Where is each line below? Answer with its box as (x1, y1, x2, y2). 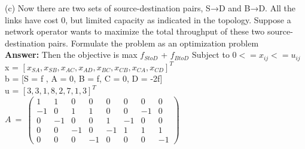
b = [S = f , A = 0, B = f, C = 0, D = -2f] (5, 72, 163, 85)
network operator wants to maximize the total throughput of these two (5, 25, 265, 38)
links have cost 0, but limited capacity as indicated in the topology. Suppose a (5, 13, 291, 26)
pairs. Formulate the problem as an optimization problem (48, 36, 259, 49)
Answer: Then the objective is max (5, 48, 138, 61)
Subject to (191, 48, 230, 61)
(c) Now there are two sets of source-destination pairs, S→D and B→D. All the (5, 2, 296, 14)
